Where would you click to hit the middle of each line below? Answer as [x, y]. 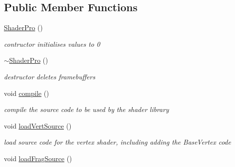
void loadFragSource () [38, 158]
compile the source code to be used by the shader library [87, 109]
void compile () [27, 93]
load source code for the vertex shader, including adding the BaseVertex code [117, 142]
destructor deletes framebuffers [50, 76]
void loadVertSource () [38, 125]
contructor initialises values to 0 [52, 44]
